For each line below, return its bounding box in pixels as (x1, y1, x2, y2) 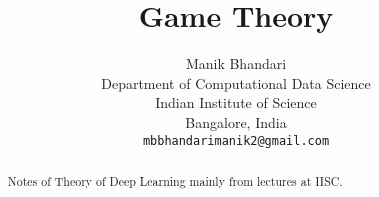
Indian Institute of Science (155, 92, 317, 113)
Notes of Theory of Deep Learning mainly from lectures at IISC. (7, 172, 343, 189)
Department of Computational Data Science (101, 72, 371, 93)
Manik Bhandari (185, 53, 287, 74)
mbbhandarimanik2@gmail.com (142, 133, 330, 148)
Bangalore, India (185, 111, 287, 132)
